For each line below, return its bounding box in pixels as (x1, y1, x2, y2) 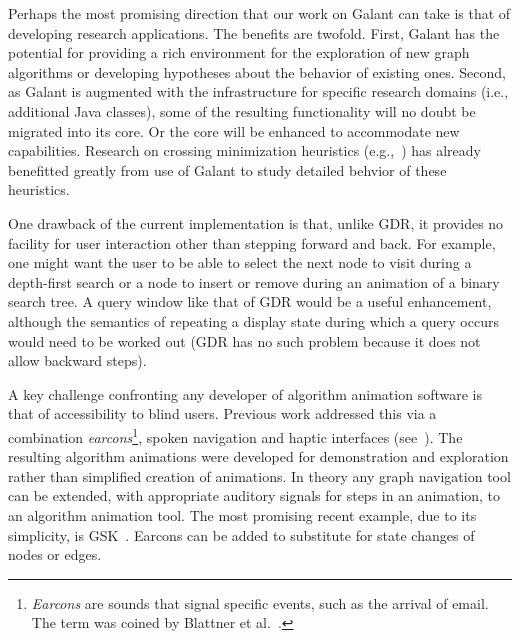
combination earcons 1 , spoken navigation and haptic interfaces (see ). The (8, 423, 463, 447)
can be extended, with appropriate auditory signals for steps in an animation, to (8, 485, 501, 506)
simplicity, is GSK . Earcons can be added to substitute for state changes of (8, 524, 475, 545)
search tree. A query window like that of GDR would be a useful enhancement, (8, 291, 492, 312)
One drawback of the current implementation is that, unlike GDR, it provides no (8, 212, 504, 233)
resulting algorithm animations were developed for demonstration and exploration (8, 446, 509, 467)
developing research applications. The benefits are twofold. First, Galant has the (8, 22, 500, 43)
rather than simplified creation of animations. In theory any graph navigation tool (8, 465, 511, 486)
